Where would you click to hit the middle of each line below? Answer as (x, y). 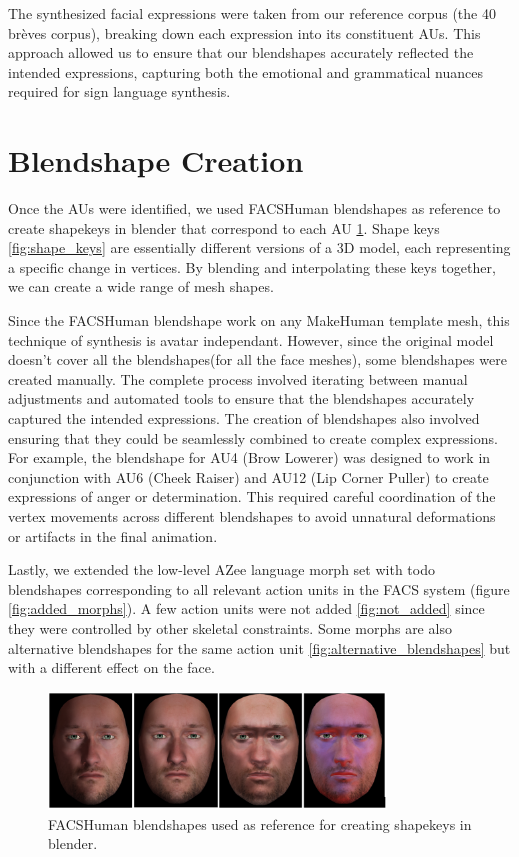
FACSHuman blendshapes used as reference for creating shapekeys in (260, 823)
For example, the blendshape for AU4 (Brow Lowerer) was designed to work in (249, 457)
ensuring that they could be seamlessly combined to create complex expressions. (253, 437)
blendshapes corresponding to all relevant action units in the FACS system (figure (259, 588)
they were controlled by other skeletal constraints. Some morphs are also (230, 627)
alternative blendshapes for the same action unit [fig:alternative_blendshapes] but (259, 647)
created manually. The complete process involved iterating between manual (238, 378)
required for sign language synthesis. (119, 91)
